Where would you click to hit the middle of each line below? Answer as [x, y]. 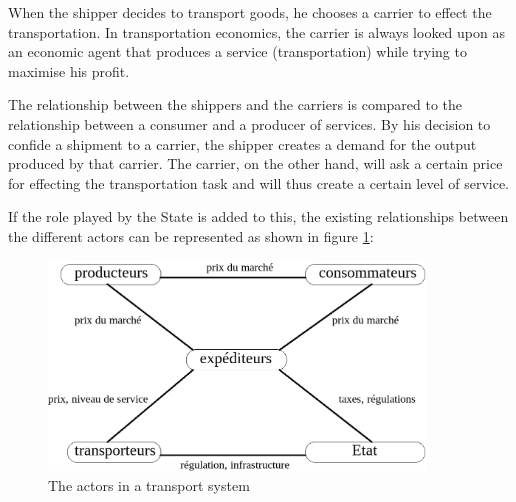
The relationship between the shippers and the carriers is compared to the [235, 104]
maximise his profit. [69, 70]
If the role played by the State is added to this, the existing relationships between [258, 216]
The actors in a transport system [149, 484]
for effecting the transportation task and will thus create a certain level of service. [259, 182]
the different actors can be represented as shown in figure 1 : [191, 235]
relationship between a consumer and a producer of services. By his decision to [249, 123]
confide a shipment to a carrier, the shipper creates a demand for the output [242, 143]
